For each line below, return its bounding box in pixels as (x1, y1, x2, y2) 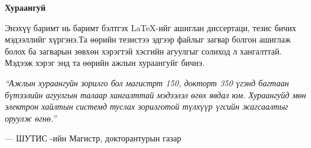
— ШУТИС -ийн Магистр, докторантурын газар (5, 132, 181, 144)
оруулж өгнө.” (5, 111, 56, 124)
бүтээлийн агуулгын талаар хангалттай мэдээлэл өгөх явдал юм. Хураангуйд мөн (5, 88, 306, 101)
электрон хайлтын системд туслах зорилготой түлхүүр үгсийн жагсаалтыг (5, 100, 289, 113)
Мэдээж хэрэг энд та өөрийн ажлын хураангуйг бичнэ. (5, 56, 205, 69)
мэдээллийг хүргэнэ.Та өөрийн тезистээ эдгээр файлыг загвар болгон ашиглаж (5, 33, 291, 46)
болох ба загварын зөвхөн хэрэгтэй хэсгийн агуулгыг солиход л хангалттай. (5, 44, 282, 57)
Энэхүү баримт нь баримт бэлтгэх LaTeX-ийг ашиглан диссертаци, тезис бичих (5, 21, 297, 34)
